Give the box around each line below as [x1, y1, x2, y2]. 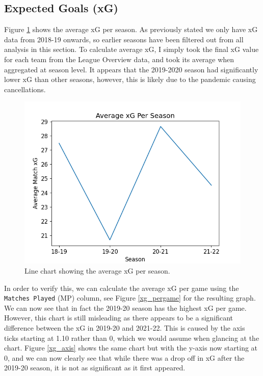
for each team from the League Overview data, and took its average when [4, 53, 234, 64]
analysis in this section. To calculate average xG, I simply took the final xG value [4, 44, 259, 55]
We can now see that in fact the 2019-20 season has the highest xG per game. [4, 302, 247, 313]
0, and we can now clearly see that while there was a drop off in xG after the [4, 352, 245, 363]
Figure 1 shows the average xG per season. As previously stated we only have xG [4, 24, 258, 35]
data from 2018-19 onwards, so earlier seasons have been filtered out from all [4, 34, 244, 44]
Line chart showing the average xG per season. [24, 265, 170, 276]
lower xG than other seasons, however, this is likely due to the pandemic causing [4, 74, 256, 85]
